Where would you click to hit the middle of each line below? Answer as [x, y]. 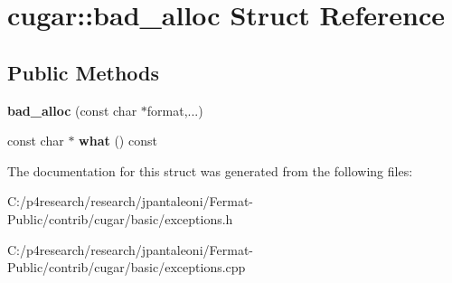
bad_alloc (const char [72, 110]
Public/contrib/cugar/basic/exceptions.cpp [127, 267]
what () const [118, 141]
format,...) [175, 110]
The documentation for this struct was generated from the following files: [210, 170]
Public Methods [84, 72]
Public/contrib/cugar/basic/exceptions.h [120, 218]
